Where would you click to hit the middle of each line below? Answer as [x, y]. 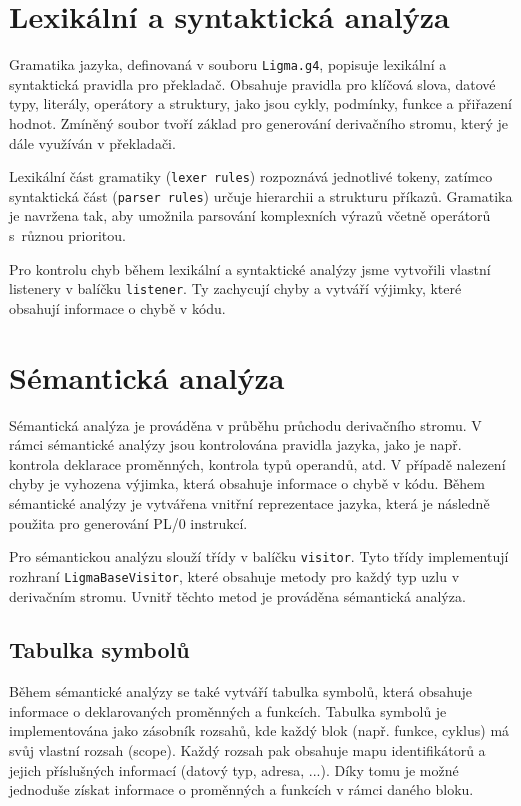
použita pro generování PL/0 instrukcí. [128, 522]
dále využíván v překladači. [92, 142]
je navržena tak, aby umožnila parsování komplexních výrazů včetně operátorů [250, 215]
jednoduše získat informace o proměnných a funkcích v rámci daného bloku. [241, 789]
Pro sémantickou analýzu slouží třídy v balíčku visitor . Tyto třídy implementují [259, 556]
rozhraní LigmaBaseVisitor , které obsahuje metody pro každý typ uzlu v [234, 575]
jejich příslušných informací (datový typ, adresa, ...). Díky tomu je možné [234, 769]
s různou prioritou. [67, 235]
